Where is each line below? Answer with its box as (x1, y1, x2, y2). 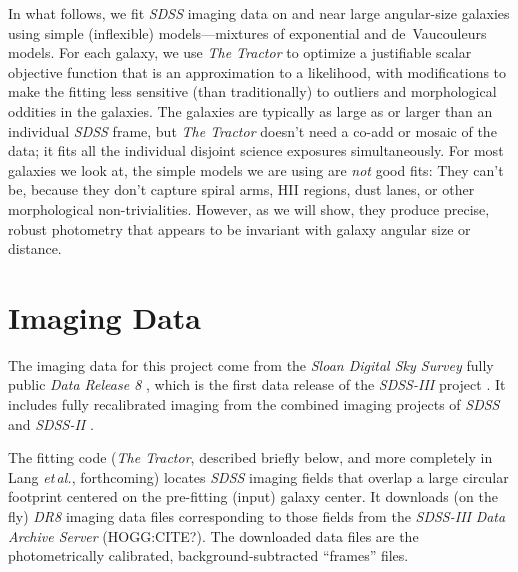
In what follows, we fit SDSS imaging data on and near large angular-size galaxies (8, 3, 510, 23)
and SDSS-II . (8, 413, 94, 434)
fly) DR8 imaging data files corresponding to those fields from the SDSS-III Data (8, 506, 506, 526)
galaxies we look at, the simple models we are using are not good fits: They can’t (8, 159, 504, 180)
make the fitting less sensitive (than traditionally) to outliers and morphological (8, 81, 497, 102)
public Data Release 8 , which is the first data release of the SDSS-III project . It (8, 374, 506, 395)
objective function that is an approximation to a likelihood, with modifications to (8, 61, 507, 82)
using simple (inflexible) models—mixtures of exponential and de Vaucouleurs (8, 22, 487, 43)
